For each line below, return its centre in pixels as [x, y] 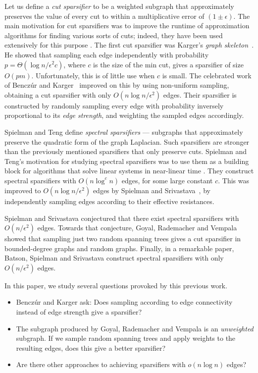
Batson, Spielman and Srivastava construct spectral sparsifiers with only [114, 258]
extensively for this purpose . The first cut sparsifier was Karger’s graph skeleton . [129, 45]
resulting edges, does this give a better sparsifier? [91, 347]
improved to [23, 190]
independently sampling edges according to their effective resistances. [109, 201]
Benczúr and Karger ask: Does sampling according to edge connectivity [124, 302]
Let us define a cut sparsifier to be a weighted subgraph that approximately [119, 6]
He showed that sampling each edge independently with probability [107, 54]
